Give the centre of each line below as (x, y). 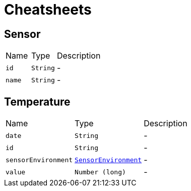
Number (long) (100, 172)
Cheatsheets (48, 10)
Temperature (37, 102)
